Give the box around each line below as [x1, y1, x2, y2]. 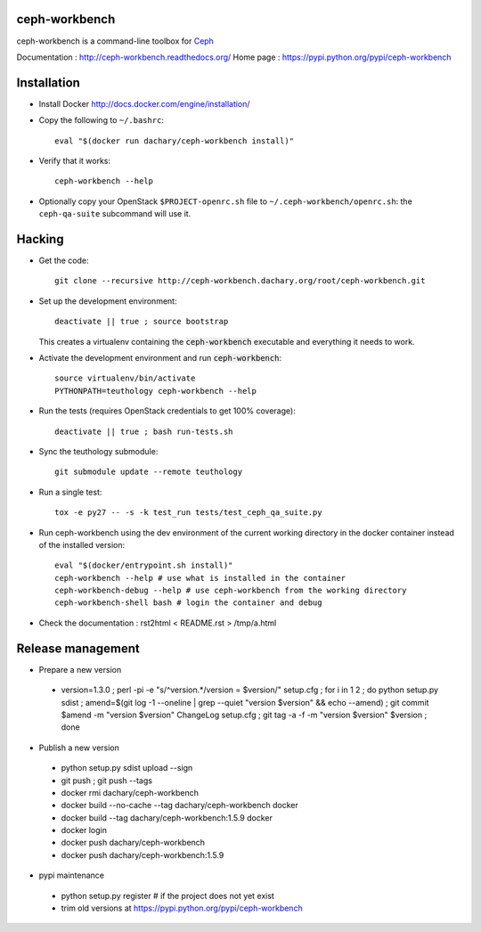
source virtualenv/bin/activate [54, 373, 196, 383]
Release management [16, 641, 140, 656]
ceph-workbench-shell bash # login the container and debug [54, 598, 322, 608]
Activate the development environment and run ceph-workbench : [38, 353, 282, 364]
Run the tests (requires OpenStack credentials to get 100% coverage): [38, 405, 296, 416]
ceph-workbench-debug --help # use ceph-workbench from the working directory [54, 585, 407, 596]
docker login [61, 825, 107, 836]
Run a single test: [38, 486, 102, 497]
